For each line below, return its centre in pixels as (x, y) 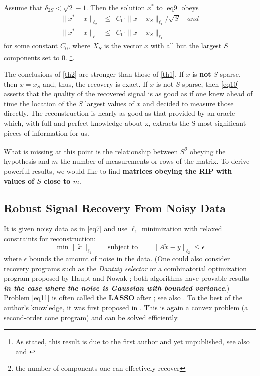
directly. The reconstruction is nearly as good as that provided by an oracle (120, 113)
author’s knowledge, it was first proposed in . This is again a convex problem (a (126, 307)
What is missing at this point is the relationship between (91, 151)
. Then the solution (116, 7)
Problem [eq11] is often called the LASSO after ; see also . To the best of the (123, 297)
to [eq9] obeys (178, 7)
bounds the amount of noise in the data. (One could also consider (130, 258)
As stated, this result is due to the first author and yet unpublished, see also (133, 341)
